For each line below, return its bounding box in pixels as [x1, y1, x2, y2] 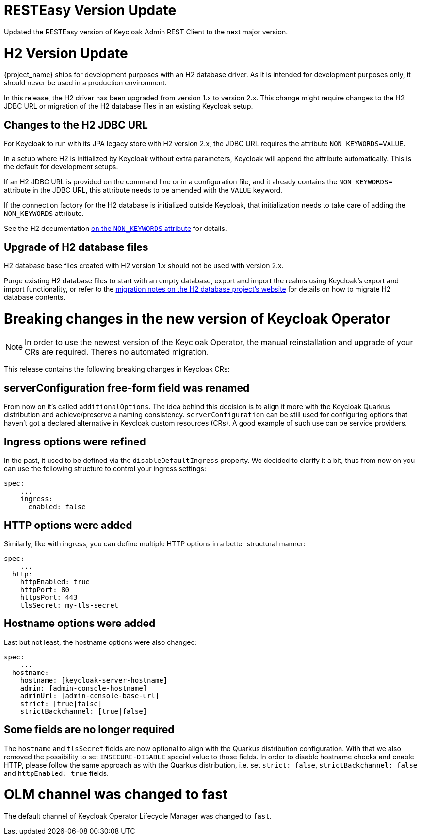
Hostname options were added [4, 617, 156, 630]
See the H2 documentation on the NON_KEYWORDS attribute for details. [4, 224, 227, 233]
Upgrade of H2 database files [4, 241, 148, 253]
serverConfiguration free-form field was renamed [4, 381, 250, 394]
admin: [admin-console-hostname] [20, 684, 147, 692]
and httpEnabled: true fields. [4, 769, 109, 777]
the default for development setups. [4, 163, 118, 171]
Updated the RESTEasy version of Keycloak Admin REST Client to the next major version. [4, 27, 288, 36]
